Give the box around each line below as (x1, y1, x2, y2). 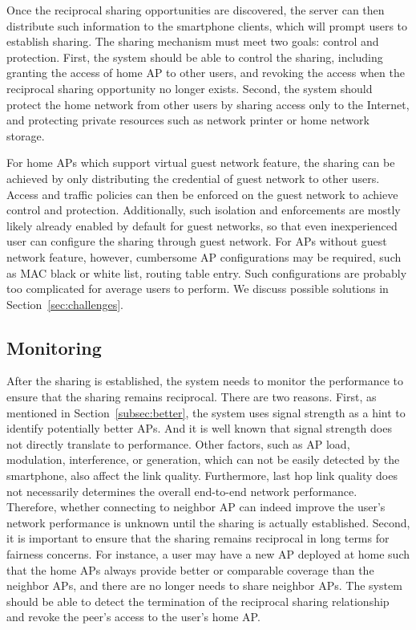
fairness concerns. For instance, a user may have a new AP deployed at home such (6, 546, 410, 563)
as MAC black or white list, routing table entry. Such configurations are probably (6, 264, 407, 281)
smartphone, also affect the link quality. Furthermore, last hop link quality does (6, 467, 398, 484)
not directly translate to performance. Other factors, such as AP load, (6, 435, 350, 452)
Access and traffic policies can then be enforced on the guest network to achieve (6, 185, 398, 202)
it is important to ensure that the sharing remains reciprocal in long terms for (6, 530, 390, 547)
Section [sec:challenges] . (6, 295, 123, 312)
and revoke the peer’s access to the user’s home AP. (6, 608, 261, 625)
